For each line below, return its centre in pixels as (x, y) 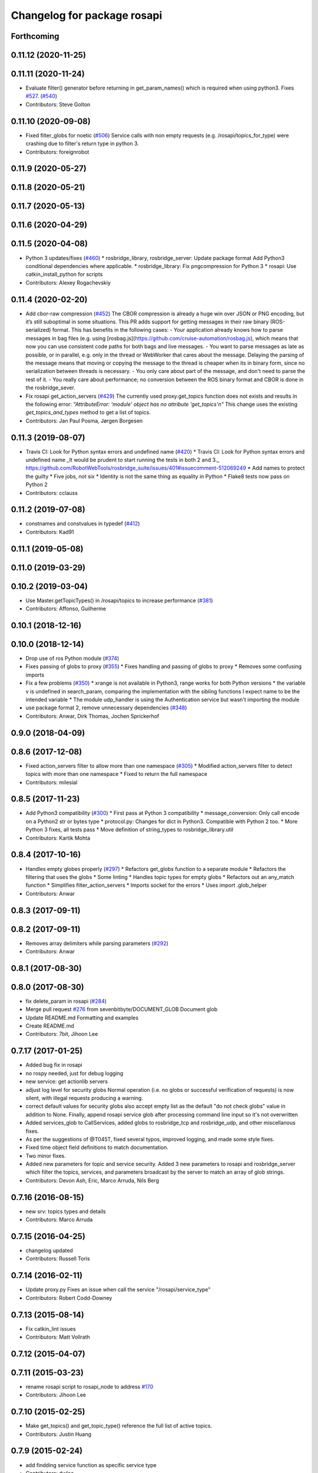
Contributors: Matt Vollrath (58, 1337)
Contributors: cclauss (52, 493)
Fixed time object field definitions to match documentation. (97, 1147)
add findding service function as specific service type (91, 1465)
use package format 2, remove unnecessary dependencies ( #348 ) (106, 708)
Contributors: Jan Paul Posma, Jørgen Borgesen (84, 421)
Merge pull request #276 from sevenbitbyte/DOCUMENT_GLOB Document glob (122, 1009)
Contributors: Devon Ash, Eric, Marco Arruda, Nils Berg (92, 1180)
